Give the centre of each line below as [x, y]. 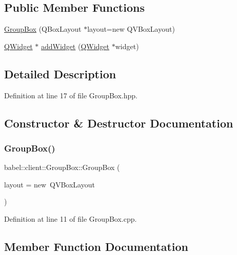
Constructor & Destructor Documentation [119, 123]
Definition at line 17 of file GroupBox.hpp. [71, 95]
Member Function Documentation [96, 246]
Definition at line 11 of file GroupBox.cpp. [71, 218]
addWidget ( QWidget [75, 46]
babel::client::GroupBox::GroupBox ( [62, 167]
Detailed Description [60, 73]
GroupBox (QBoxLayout [43, 29]
